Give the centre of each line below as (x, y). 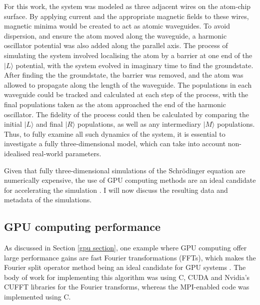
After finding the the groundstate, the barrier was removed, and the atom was (124, 75)
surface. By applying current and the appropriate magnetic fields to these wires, (126, 16)
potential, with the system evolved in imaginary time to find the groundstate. (134, 65)
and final (49, 124)
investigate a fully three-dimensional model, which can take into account (115, 143)
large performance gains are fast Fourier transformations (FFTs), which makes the (130, 257)
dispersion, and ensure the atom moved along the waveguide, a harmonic (115, 35)
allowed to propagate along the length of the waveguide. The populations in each (128, 84)
